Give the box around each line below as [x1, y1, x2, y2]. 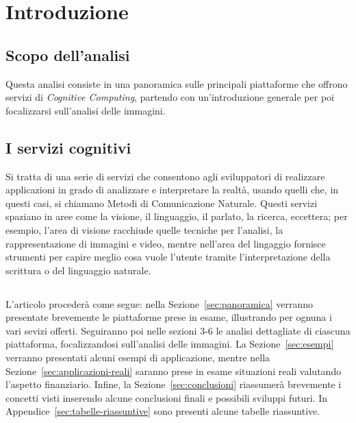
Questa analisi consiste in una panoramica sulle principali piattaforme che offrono [5, 76, 348, 90]
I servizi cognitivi [5, 136, 131, 158]
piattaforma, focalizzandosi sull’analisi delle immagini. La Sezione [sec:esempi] [5, 337, 334, 351]
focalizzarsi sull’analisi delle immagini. [5, 103, 166, 117]
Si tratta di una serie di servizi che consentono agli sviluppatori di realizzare [5, 169, 325, 183]
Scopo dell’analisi [5, 44, 130, 65]
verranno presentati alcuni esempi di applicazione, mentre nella [5, 350, 270, 365]
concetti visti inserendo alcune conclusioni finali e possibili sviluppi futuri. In [5, 390, 327, 404]
